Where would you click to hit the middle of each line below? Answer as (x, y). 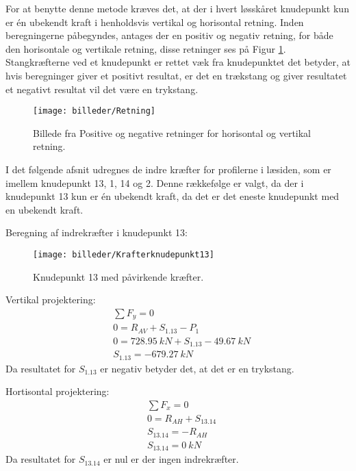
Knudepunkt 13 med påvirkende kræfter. (118, 276)
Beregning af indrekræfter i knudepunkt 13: (97, 232)
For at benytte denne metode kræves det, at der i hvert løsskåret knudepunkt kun (177, 8)
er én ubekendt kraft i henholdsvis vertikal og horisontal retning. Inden (155, 22)
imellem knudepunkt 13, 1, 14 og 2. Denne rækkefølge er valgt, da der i (155, 182)
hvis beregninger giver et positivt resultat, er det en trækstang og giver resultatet (176, 75)
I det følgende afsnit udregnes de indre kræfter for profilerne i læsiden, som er (168, 169)
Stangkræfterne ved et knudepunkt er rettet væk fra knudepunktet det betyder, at (178, 62)
